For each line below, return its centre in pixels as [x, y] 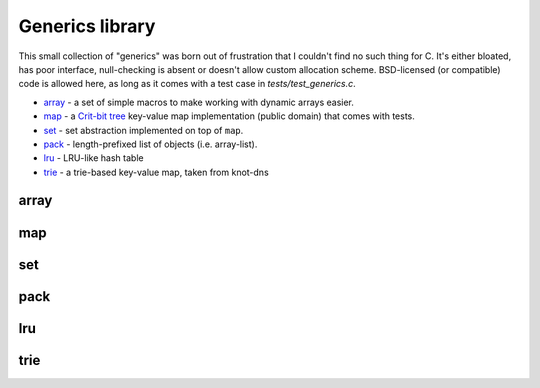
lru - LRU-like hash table [93, 158]
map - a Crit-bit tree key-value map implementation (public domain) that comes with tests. [229, 116]
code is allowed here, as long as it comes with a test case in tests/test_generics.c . [187, 84]
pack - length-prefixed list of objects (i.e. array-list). [150, 144]
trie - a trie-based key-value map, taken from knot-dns [156, 172]
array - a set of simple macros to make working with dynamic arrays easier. [199, 102]
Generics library [87, 26]
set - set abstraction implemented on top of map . [143, 130]
